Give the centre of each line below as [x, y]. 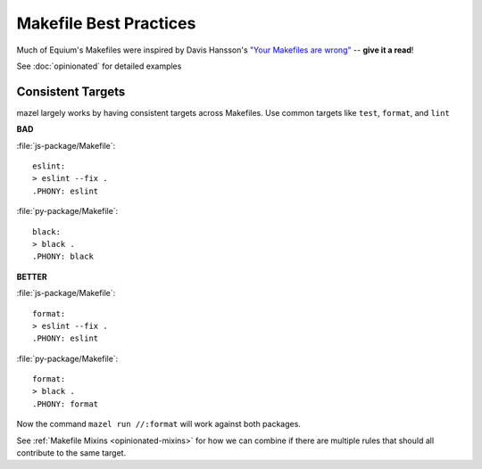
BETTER [32, 276]
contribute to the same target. [71, 453]
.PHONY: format [66, 404]
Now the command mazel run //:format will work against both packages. [158, 424]
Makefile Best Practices [106, 23]
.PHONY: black [63, 257]
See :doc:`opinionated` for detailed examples [99, 66]
